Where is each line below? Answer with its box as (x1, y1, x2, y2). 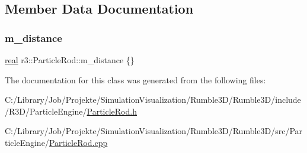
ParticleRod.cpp (49, 136, 108, 148)
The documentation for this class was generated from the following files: (5, 73, 266, 86)
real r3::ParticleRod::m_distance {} (5, 54, 135, 66)
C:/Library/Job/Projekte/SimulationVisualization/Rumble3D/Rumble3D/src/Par (5, 125, 303, 137)
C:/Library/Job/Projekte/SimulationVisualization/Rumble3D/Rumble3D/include (5, 93, 301, 106)
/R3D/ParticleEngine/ (5, 105, 87, 117)
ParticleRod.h (87, 105, 137, 117)
